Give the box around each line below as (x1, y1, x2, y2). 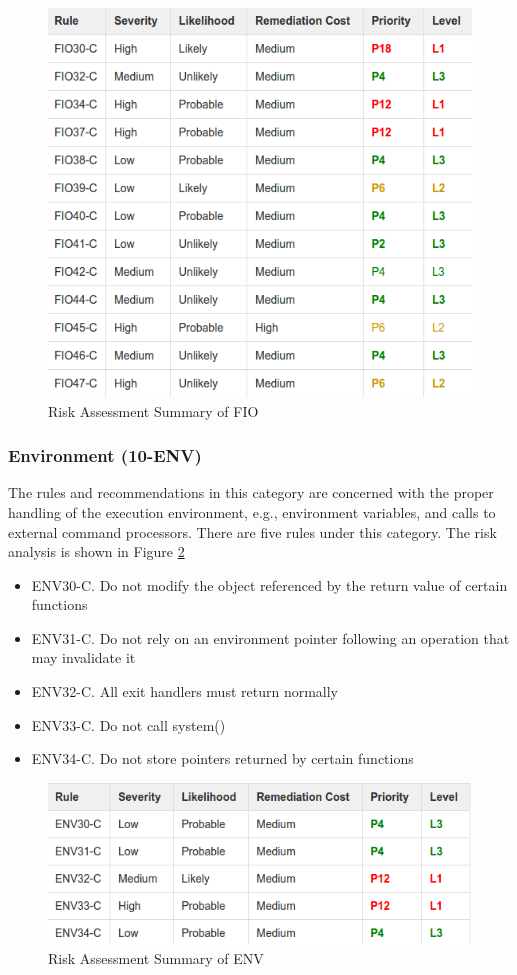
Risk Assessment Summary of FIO (48, 400, 259, 421)
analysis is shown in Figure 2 (8, 541, 185, 562)
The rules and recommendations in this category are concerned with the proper (8, 482, 494, 503)
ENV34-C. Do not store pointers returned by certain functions (31, 748, 414, 769)
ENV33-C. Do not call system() (31, 714, 226, 735)
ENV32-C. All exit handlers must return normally (31, 681, 338, 702)
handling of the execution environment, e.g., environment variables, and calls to (8, 501, 496, 522)
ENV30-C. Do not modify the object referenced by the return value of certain (31, 574, 508, 595)
